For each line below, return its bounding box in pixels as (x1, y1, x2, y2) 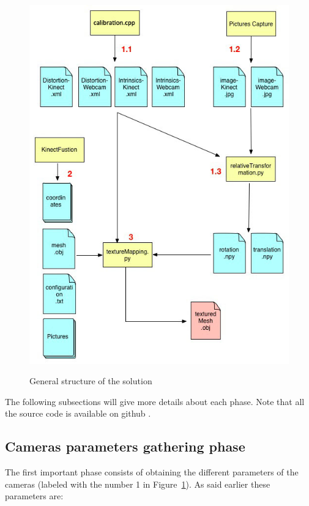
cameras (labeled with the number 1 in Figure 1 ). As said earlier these (5, 477, 270, 490)
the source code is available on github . (5, 407, 151, 420)
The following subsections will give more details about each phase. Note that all (5, 395, 305, 407)
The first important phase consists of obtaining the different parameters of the (5, 466, 299, 478)
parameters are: (5, 489, 64, 502)
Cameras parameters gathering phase (5, 437, 245, 456)
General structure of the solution (29, 374, 152, 387)
